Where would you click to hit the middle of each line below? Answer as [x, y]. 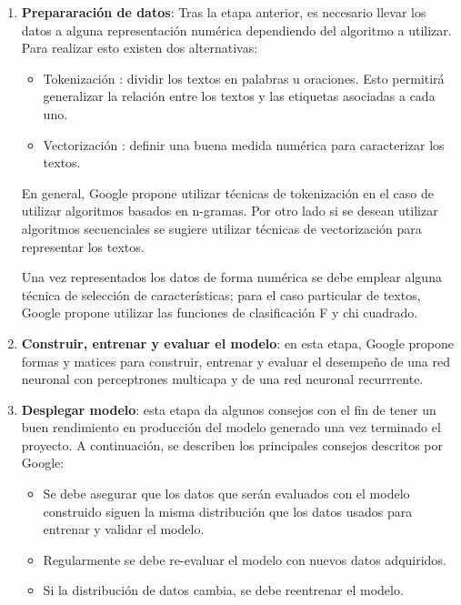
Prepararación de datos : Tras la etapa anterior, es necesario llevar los [224, 12]
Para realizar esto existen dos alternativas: [140, 48]
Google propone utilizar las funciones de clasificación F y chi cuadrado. [220, 313]
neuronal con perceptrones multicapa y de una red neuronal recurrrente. [222, 379]
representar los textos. [83, 246]
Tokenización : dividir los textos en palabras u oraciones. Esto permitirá [244, 78]
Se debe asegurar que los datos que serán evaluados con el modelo [226, 494]
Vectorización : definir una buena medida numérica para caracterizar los [244, 144]
